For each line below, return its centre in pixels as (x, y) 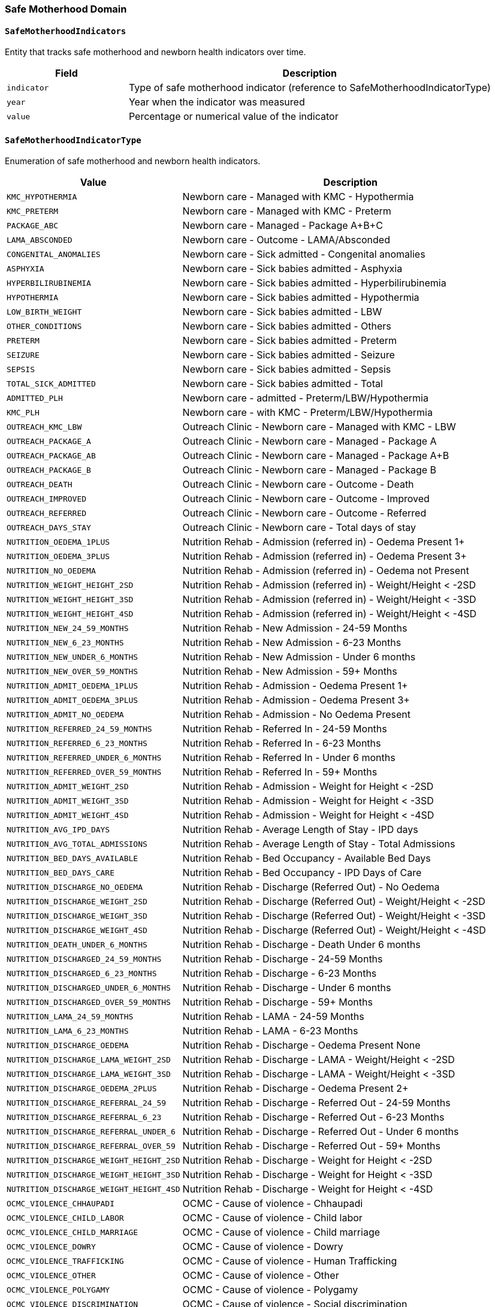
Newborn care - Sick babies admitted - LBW (282, 312)
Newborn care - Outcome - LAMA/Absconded (286, 240)
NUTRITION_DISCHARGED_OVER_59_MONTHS (89, 1002)
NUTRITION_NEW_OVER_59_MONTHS (73, 671)
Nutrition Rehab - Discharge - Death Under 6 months (301, 945)
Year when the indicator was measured (217, 102)
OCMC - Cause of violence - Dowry (263, 1247)
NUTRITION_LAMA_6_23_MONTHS (68, 1031)
